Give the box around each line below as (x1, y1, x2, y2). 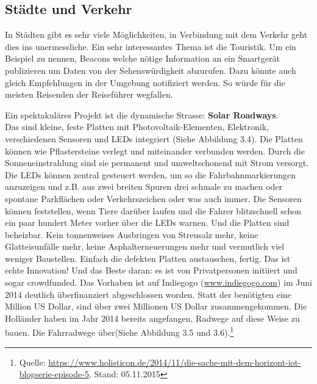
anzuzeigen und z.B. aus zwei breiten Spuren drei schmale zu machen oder (5, 180, 283, 193)
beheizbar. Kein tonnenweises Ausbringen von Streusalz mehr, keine (5, 228, 258, 241)
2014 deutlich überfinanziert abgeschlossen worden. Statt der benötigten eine (5, 288, 291, 300)
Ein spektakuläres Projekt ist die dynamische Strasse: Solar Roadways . (5, 108, 279, 121)
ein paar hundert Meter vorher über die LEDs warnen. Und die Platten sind (5, 216, 290, 229)
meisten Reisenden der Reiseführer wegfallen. (5, 88, 173, 101)
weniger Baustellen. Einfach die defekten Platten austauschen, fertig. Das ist (5, 252, 291, 264)
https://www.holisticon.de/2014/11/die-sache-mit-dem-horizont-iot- (48, 355, 301, 368)
